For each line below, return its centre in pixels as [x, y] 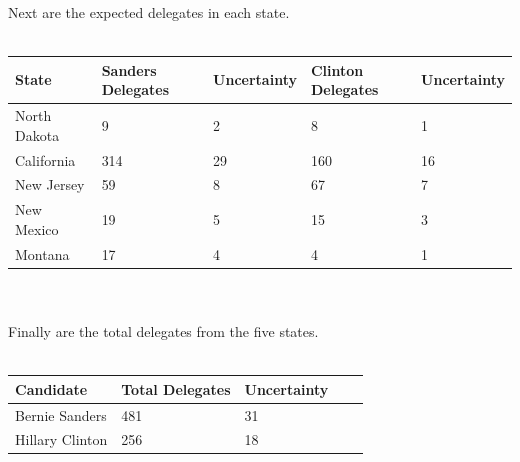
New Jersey [50, 184]
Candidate [51, 388]
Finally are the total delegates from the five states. [163, 330]
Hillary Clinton [61, 439]
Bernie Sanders [61, 414]
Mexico [37, 228]
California [45, 159]
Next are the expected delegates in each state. [149, 12]
